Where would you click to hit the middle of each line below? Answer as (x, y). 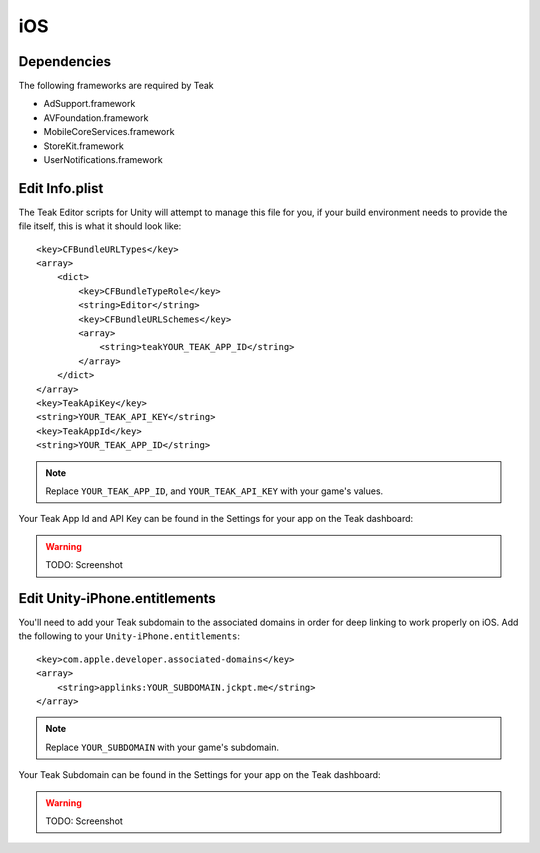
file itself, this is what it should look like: (100, 226)
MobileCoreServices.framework (109, 132)
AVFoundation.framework (96, 117)
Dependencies (65, 61)
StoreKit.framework (83, 146)
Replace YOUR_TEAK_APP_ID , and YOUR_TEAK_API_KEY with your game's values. (214, 491)
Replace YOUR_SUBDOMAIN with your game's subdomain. (162, 747)
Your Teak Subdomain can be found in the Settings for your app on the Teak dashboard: (199, 775)
